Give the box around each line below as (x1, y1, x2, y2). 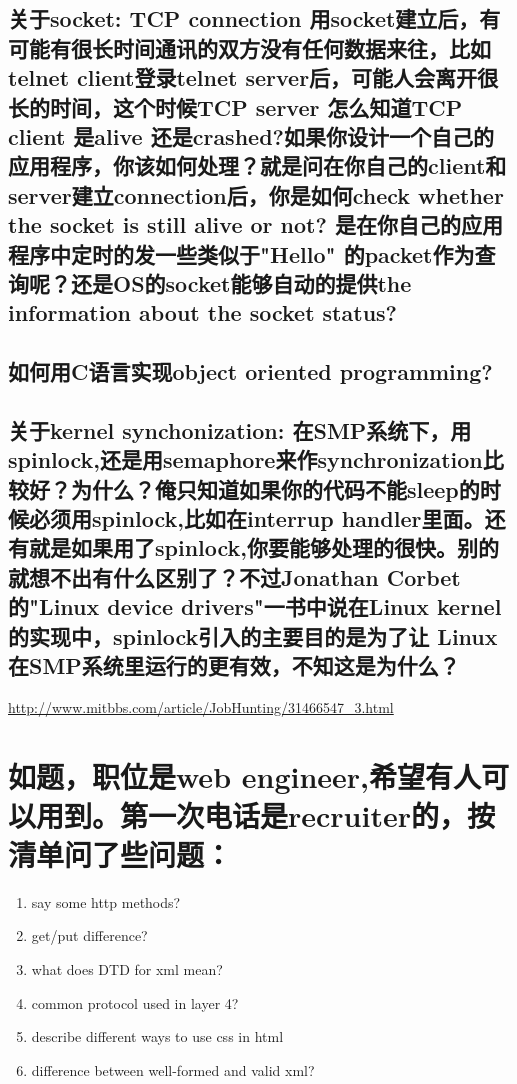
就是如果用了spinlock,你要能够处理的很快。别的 (28, 532, 500, 563)
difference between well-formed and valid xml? (31, 1059, 315, 1080)
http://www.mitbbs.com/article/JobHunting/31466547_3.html (8, 696, 394, 717)
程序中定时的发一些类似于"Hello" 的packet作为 (8, 238, 475, 269)
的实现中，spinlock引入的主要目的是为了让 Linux (8, 620, 498, 651)
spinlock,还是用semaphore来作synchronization (8, 444, 483, 475)
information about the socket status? (8, 297, 397, 328)
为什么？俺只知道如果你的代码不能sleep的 (70, 473, 480, 504)
